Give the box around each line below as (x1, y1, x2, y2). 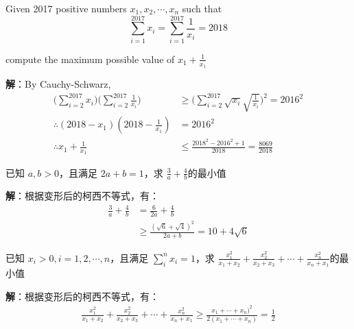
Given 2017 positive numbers (5, 1, 127, 15)
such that (182, 1, 222, 15)
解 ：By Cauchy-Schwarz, (5, 76, 111, 90)
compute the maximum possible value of (5, 51, 175, 66)
